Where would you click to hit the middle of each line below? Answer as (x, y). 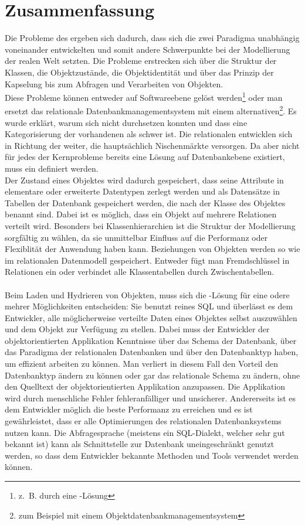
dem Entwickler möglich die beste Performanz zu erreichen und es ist (129, 409)
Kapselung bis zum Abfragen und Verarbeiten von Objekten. (114, 83)
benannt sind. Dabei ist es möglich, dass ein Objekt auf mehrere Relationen (141, 214)
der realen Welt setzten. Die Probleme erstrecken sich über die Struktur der (141, 61)
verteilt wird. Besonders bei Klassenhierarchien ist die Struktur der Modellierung (150, 225)
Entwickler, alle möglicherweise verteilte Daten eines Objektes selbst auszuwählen (151, 317)
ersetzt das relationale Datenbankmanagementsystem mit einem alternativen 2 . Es (151, 110)
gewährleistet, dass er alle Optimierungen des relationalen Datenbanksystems (143, 421)
